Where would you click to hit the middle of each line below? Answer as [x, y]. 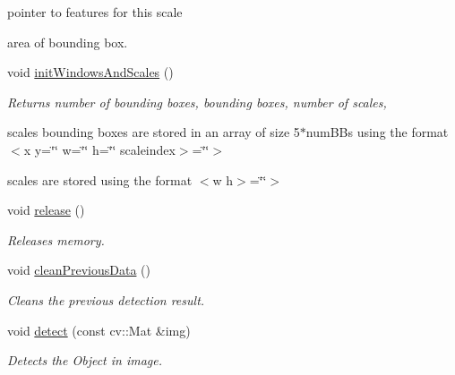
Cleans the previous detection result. [106, 299]
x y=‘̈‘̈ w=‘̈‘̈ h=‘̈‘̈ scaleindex [99, 149]
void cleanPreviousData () [79, 270]
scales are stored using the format [100, 179]
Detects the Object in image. [85, 360]
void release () [46, 210]
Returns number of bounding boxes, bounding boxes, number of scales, [197, 102]
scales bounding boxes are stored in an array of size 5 [154, 132]
